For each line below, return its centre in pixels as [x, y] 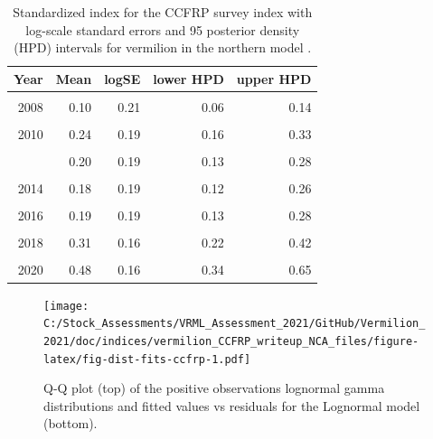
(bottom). [71, 423]
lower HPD [188, 78]
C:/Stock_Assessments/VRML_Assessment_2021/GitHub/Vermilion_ [235, 324]
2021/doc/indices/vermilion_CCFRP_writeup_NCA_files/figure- [231, 341]
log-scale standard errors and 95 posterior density [163, 29]
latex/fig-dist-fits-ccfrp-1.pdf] [147, 359]
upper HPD [274, 78]
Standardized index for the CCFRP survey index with [163, 12]
